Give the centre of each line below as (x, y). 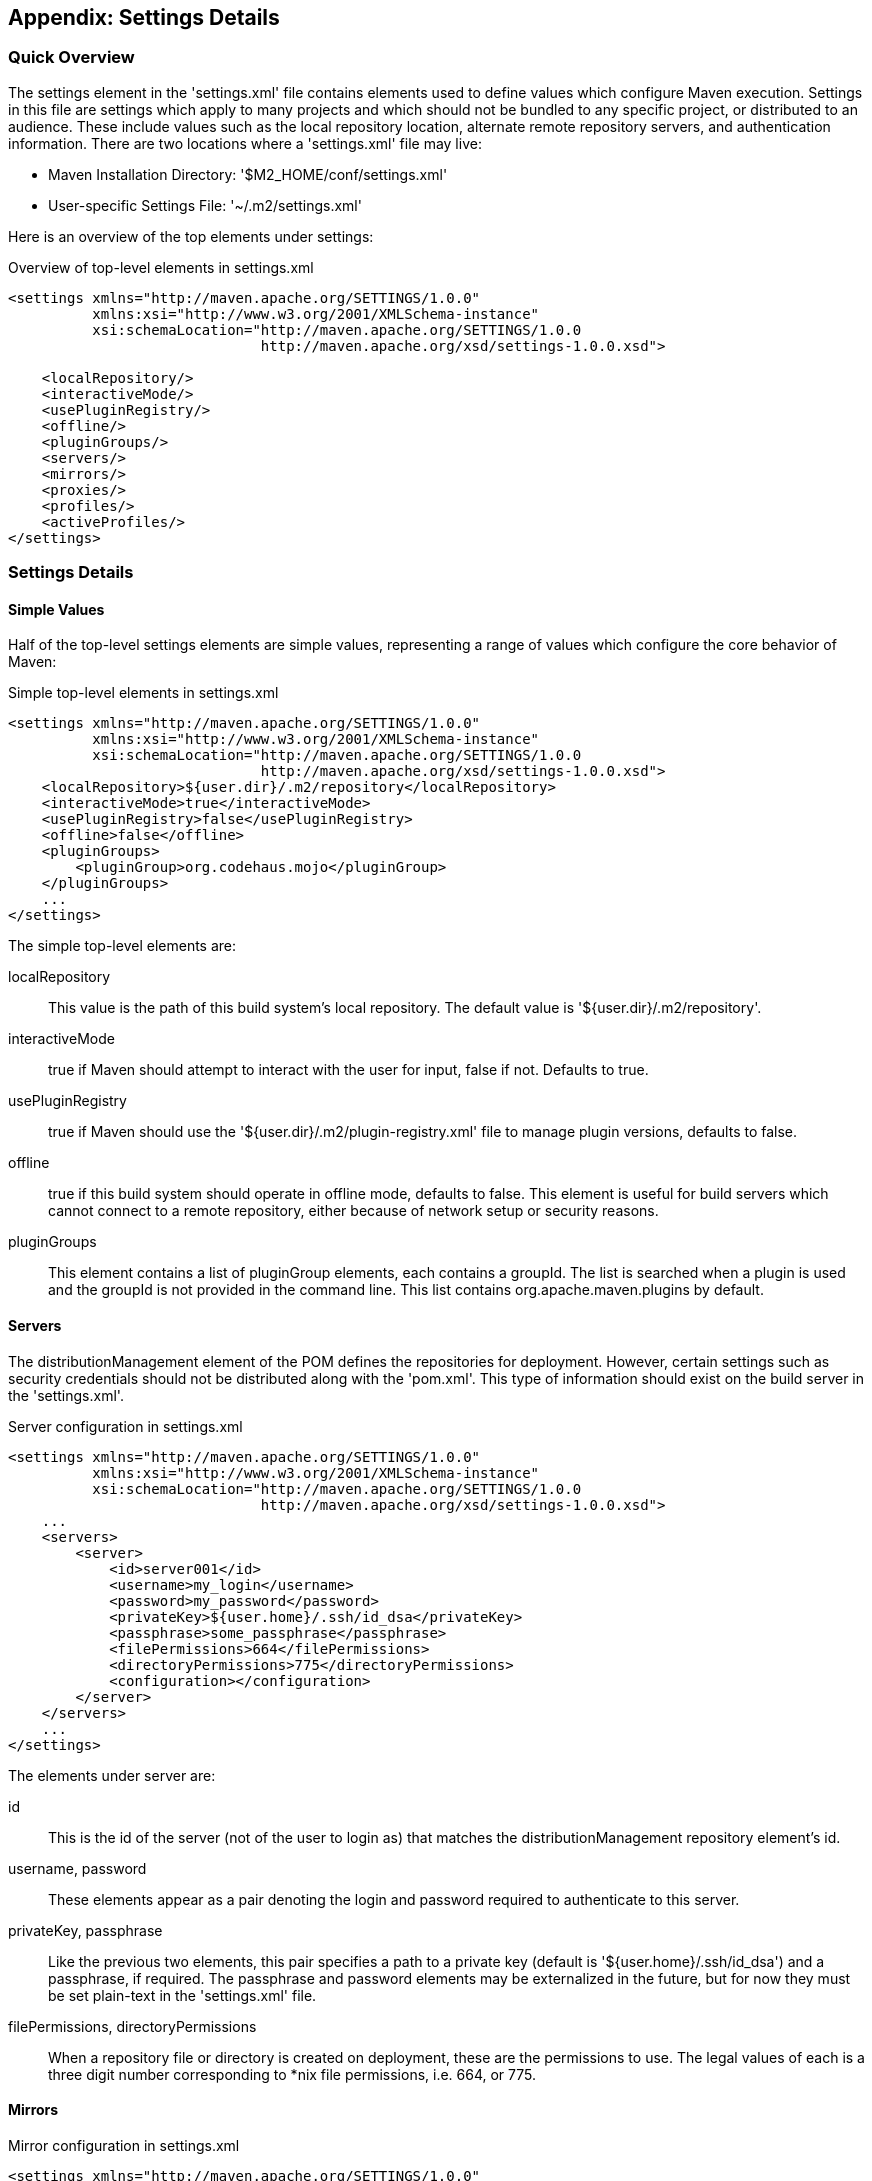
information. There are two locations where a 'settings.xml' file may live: (245, 143)
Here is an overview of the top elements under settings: (191, 236)
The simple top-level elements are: (122, 946)
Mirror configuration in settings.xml (124, 2145)
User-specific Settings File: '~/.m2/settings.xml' (205, 205)
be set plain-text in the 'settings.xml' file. (182, 1995)
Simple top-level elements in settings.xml (143, 693)
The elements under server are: (112, 1775)
